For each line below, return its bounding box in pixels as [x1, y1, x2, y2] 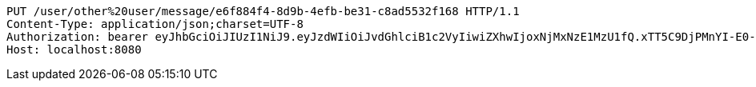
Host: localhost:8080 [6, 43, 142, 56]
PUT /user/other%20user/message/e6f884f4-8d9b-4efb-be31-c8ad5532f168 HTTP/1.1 [6, 5, 520, 18]
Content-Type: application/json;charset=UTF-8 [6, 18, 304, 30]
